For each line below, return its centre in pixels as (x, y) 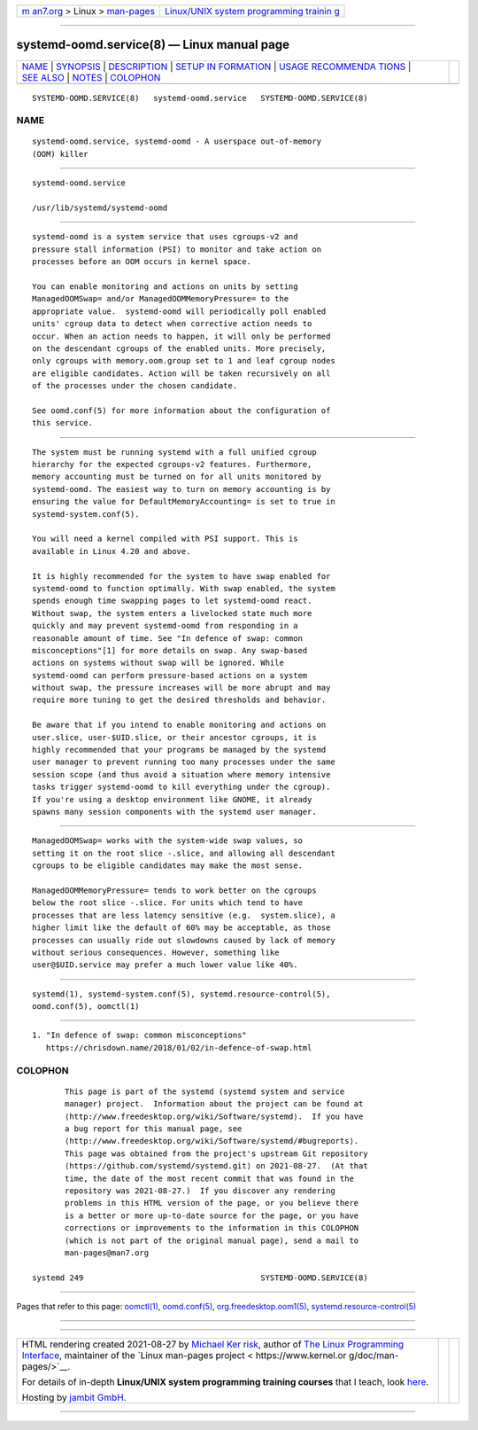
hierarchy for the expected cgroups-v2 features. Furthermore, (172, 465)
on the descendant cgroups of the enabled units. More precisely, (179, 348)
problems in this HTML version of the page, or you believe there (212, 1203)
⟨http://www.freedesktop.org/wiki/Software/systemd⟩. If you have (214, 1116)
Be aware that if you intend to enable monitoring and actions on (179, 725)
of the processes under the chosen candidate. (135, 386)
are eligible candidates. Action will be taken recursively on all (181, 373)
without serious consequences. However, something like (156, 952)
